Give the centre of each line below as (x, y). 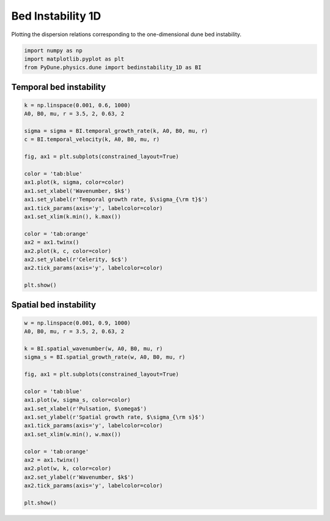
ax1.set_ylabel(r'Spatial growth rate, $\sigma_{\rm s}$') (114, 417)
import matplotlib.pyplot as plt (74, 59)
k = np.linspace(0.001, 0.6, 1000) (77, 105)
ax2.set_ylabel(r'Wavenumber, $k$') (79, 477)
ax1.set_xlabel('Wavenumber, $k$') (77, 191)
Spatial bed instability (54, 305)
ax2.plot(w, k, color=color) (68, 469)
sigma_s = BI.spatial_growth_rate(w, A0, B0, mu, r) (105, 357)
